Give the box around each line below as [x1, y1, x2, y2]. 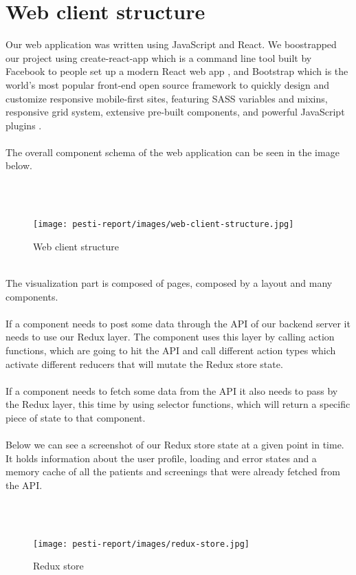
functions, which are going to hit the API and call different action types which [5, 343, 336, 358]
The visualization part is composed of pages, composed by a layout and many [5, 276, 333, 290]
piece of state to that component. [5, 411, 146, 425]
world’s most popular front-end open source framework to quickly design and [5, 77, 330, 91]
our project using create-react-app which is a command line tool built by [5, 50, 312, 65]
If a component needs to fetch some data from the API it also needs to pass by [5, 383, 338, 398]
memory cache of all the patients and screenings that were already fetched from [5, 464, 340, 479]
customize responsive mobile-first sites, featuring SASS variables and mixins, [5, 91, 328, 105]
